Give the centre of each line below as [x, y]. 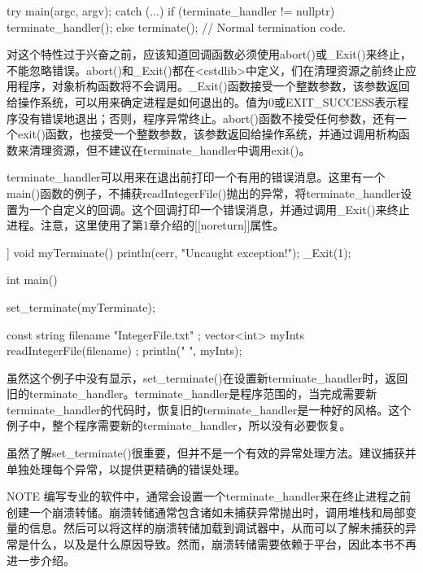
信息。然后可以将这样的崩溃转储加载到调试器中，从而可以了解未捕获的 [217, 528]
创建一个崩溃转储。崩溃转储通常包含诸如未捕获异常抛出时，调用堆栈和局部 [206, 512]
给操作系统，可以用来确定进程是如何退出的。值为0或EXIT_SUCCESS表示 [202, 101]
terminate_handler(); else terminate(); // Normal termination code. [176, 26]
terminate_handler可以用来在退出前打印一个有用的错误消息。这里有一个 [196, 177]
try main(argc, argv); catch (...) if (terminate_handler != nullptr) [171, 11]
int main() [32, 280]
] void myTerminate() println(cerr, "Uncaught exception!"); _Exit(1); [179, 252]
